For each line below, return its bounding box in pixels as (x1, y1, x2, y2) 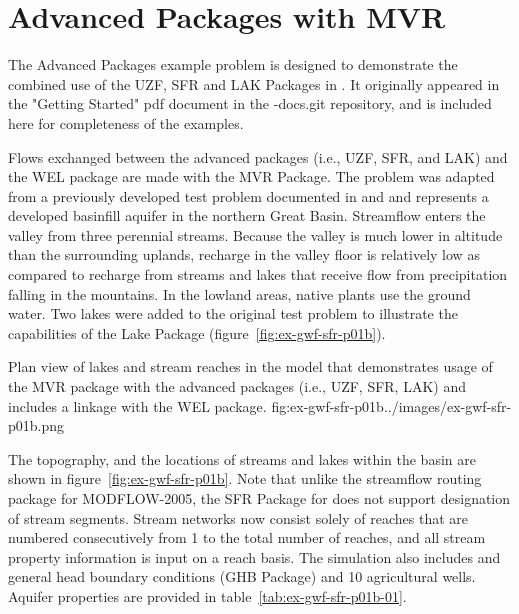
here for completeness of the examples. (8, 112, 244, 133)
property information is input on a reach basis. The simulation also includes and (8, 546, 501, 567)
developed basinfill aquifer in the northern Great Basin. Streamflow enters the (8, 205, 486, 226)
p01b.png (8, 415, 65, 436)
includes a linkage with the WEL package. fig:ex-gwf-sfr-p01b (8, 395, 384, 416)
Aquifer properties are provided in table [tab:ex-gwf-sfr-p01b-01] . (8, 585, 407, 606)
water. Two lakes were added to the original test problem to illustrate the (8, 303, 458, 324)
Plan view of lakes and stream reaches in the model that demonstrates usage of (8, 356, 493, 377)
